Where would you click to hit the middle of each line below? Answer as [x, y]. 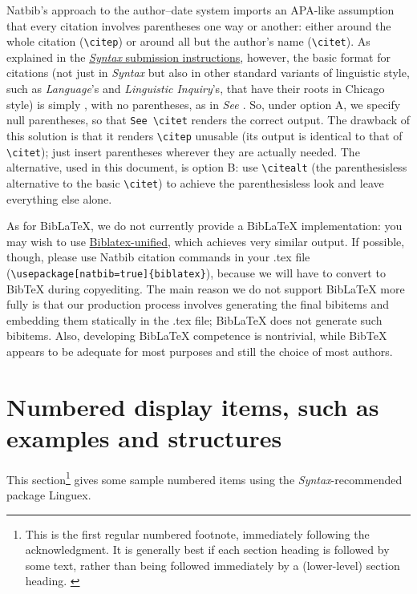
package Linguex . [49, 495]
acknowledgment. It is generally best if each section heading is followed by [207, 550]
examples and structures [144, 437]
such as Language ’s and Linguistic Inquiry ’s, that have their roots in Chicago [196, 89]
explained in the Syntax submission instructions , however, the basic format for [198, 57]
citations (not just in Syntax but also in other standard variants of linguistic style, [208, 73]
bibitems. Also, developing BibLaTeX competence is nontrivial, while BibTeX [197, 335]
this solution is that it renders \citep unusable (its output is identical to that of [204, 135]
